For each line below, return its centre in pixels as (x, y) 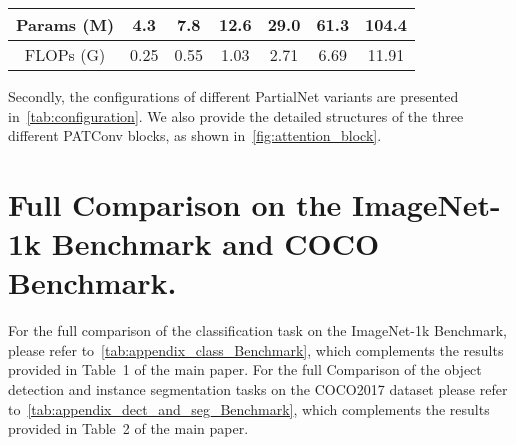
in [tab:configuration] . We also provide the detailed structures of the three (236, 115)
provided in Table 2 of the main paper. (128, 428)
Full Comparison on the (175, 203)
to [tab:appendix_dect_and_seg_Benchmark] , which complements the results (249, 408)
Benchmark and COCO (215, 243)
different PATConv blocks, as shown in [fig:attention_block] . (195, 135)
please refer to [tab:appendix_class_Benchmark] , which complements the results (256, 349)
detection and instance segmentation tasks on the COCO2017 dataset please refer (258, 389)
